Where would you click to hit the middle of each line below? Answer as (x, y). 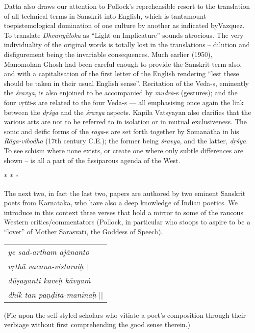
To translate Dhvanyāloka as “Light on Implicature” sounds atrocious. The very (124, 35)
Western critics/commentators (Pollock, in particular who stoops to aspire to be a (127, 222)
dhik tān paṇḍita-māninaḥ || (56, 294)
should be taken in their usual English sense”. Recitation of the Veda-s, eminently (127, 83)
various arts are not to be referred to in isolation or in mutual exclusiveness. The (125, 122)
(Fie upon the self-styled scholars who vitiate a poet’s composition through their (125, 315)
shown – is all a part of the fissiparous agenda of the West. (92, 160)
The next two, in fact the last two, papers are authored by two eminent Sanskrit (125, 193)
